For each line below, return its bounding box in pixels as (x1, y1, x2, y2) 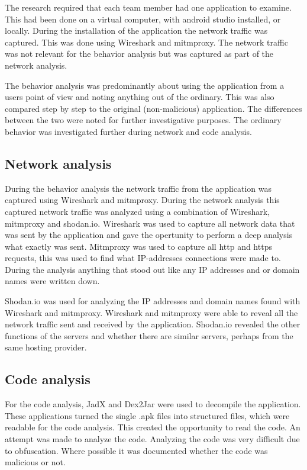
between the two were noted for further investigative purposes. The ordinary (5, 114, 282, 126)
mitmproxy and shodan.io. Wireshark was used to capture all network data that (5, 217, 295, 229)
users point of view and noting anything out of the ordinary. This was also (5, 91, 274, 103)
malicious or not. (5, 456, 66, 468)
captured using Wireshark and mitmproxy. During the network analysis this (5, 194, 280, 206)
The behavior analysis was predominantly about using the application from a (5, 79, 285, 91)
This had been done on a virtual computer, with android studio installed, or (5, 12, 281, 25)
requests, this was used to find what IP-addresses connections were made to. (5, 252, 281, 264)
